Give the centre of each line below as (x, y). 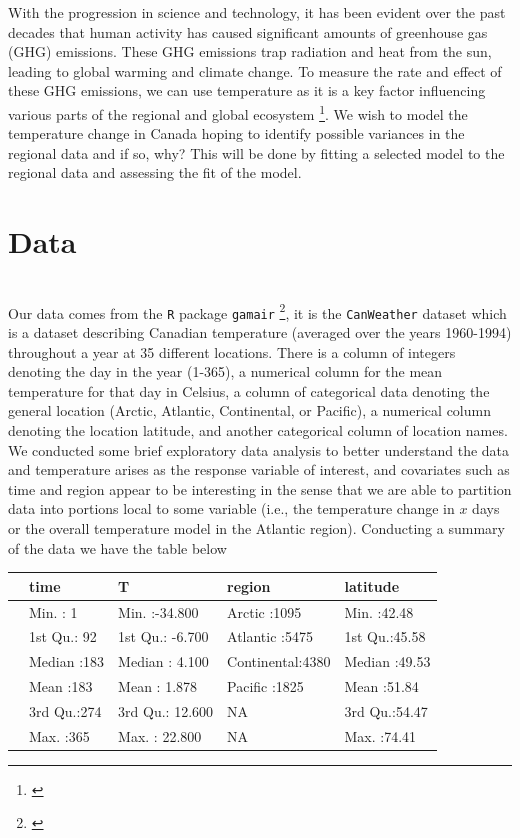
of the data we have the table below (117, 547)
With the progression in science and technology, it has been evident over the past (257, 12)
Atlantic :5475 (270, 636)
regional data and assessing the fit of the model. (155, 172)
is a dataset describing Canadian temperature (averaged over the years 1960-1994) (260, 332)
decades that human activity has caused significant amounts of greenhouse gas (248, 31)
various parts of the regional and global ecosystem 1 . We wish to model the (238, 112)
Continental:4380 (279, 661)
